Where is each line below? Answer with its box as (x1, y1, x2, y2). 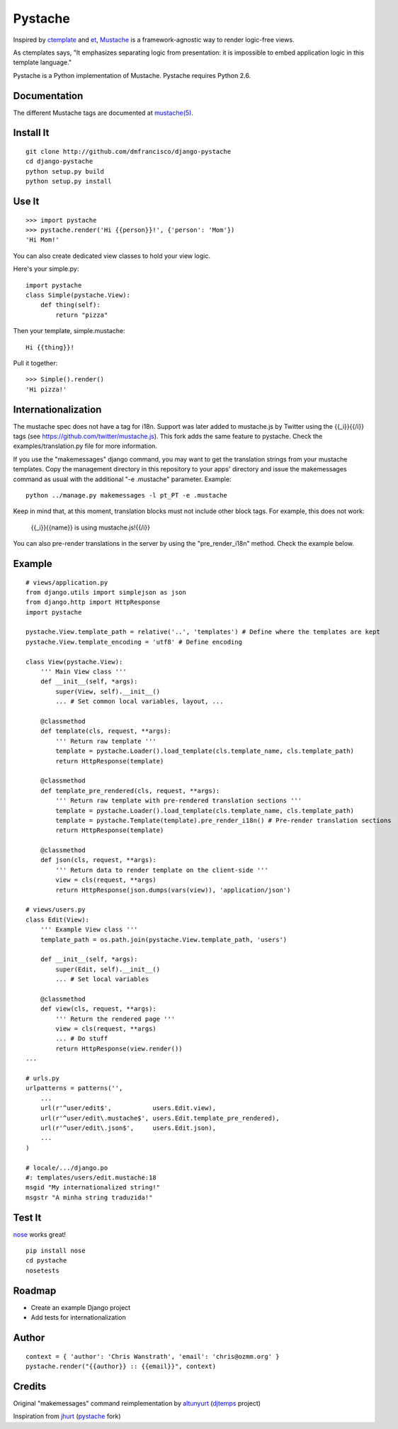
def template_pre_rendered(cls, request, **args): (40, 787, 220, 795)
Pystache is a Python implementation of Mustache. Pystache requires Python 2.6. (13, 71, 251, 79)
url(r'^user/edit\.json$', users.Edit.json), (40, 1124, 216, 1132)
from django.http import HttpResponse (25, 598, 161, 606)
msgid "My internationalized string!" (25, 1184, 161, 1192)
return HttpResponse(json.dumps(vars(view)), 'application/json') (55, 886, 291, 894)
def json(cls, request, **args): (40, 856, 157, 864)
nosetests (25, 1266, 59, 1274)
